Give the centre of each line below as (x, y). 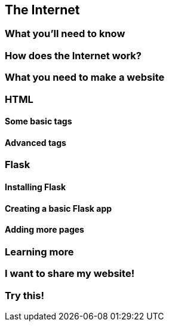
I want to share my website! (70, 274)
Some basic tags (39, 121)
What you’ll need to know (65, 34)
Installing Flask (36, 187)
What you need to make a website (85, 77)
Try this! (24, 295)
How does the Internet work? (73, 55)
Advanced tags (36, 142)
